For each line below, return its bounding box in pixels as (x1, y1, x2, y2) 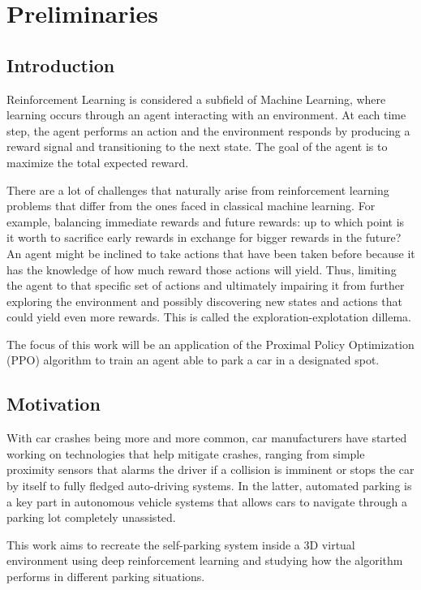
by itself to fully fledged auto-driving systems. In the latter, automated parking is (6, 477, 412, 494)
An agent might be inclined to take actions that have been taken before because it (6, 244, 415, 261)
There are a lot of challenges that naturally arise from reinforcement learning (6, 181, 389, 198)
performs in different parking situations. (6, 568, 205, 585)
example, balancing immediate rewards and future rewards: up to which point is (6, 213, 405, 230)
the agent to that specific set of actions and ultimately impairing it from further (6, 277, 405, 294)
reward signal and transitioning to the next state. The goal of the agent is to (6, 138, 388, 155)
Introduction (6, 52, 115, 77)
